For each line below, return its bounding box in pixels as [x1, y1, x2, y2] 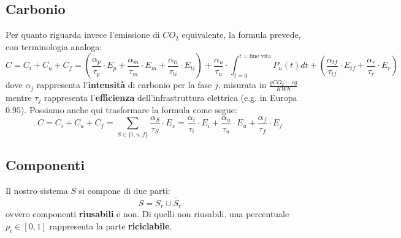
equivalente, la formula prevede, [181, 28, 301, 41]
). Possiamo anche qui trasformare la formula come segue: [20, 103, 237, 116]
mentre [6, 91, 32, 103]
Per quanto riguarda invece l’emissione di [6, 28, 160, 41]
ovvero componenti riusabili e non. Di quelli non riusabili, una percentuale [6, 207, 289, 220]
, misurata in [218, 78, 267, 91]
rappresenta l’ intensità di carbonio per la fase [36, 78, 212, 91]
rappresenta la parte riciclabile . [49, 219, 172, 232]
